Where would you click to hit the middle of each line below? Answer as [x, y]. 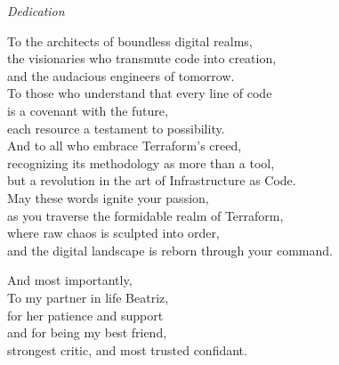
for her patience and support [85, 315]
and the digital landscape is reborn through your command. [170, 250]
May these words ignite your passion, [108, 197]
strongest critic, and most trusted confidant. [127, 349]
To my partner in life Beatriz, [88, 297]
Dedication [36, 11]
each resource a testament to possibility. [116, 128]
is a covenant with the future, [88, 110]
